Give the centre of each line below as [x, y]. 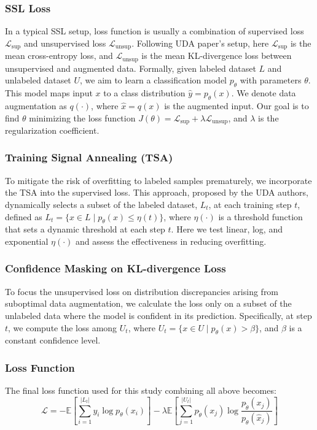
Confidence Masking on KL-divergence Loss [115, 268]
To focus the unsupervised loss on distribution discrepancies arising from [142, 291]
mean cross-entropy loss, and [59, 56]
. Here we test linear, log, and [227, 229]
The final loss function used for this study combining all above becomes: [141, 390]
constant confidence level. [53, 340]
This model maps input [49, 93]
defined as [24, 216]
